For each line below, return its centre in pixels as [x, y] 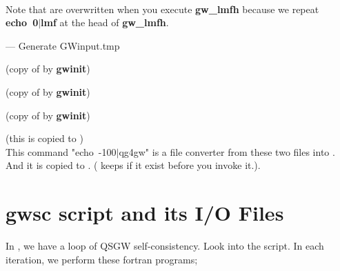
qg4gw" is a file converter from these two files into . [227, 151]
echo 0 [22, 22]
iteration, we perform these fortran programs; [102, 259]
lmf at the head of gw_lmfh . [105, 22]
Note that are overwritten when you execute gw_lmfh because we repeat [162, 9]
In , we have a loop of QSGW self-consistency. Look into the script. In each [165, 246]
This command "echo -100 [61, 151]
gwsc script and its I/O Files [145, 213]
